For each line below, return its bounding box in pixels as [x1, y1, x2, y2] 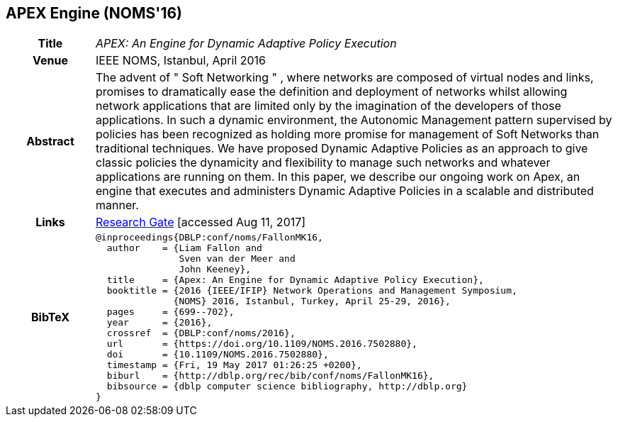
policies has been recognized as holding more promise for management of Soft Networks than [95, 127, 600, 142]
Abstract [26, 134, 74, 149]
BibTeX [30, 310, 70, 325]
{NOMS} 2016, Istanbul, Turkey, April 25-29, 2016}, [173, 296, 451, 307]
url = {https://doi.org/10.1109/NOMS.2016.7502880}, [106, 338, 417, 350]
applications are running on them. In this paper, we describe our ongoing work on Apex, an [95, 170, 580, 184]
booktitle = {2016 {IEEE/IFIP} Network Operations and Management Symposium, [106, 285, 517, 296]
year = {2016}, [106, 317, 213, 328]
